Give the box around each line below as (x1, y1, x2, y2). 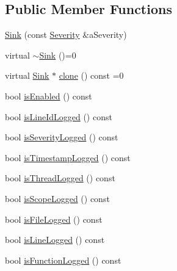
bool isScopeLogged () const (5, 192, 110, 204)
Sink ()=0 (39, 48, 76, 61)
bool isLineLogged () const (5, 233, 105, 246)
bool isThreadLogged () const (5, 172, 115, 184)
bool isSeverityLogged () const (5, 131, 118, 143)
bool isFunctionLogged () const (5, 253, 121, 266)
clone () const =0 (59, 69, 124, 82)
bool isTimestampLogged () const (5, 151, 131, 164)
